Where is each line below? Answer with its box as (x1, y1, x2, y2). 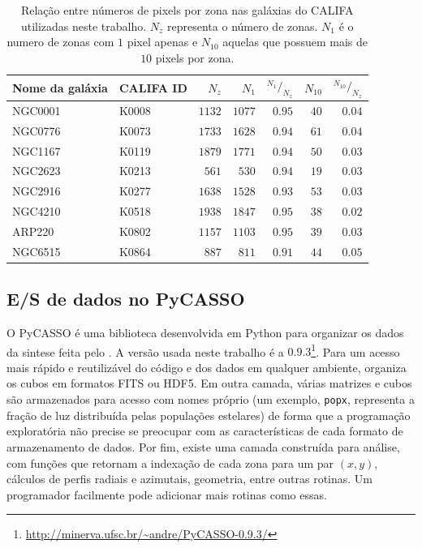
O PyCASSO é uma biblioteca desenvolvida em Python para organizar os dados (6, 324, 404, 341)
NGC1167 (12, 142, 61, 159)
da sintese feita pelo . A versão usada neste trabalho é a (6, 343, 284, 360)
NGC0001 (12, 101, 61, 118)
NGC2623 (12, 162, 61, 179)
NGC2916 (12, 182, 61, 199)
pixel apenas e (127, 33, 198, 50)
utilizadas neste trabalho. (20, 17, 147, 34)
